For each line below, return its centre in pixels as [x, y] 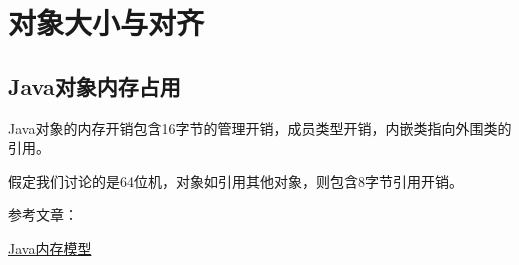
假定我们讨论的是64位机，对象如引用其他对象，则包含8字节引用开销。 [235, 180]
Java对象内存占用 [94, 85]
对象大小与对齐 [106, 22]
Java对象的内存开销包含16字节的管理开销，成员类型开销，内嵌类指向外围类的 [260, 127]
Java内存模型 [50, 247]
